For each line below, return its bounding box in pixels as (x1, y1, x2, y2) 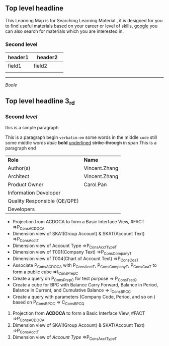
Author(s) (8, 164, 31, 171)
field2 (33, 63, 48, 70)
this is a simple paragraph (5, 124, 59, 130)
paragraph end (5, 145, 36, 151)
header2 (37, 54, 58, 61)
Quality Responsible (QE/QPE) (8, 197, 79, 204)
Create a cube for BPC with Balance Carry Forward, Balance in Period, (12, 282, 158, 288)
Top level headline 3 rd (5, 96, 75, 107)
